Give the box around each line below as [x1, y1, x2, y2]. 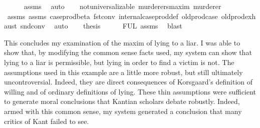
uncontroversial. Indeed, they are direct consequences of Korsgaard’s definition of [4, 76, 253, 87]
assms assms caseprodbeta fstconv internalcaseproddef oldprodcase [7, 10, 218, 21]
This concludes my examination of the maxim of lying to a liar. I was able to [4, 37, 240, 47]
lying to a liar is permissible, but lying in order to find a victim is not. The [4, 56, 234, 67]
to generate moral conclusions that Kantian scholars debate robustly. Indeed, [4, 96, 240, 106]
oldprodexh [221, 10, 256, 21]
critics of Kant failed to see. [4, 115, 89, 126]
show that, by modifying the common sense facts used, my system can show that [4, 47, 252, 57]
